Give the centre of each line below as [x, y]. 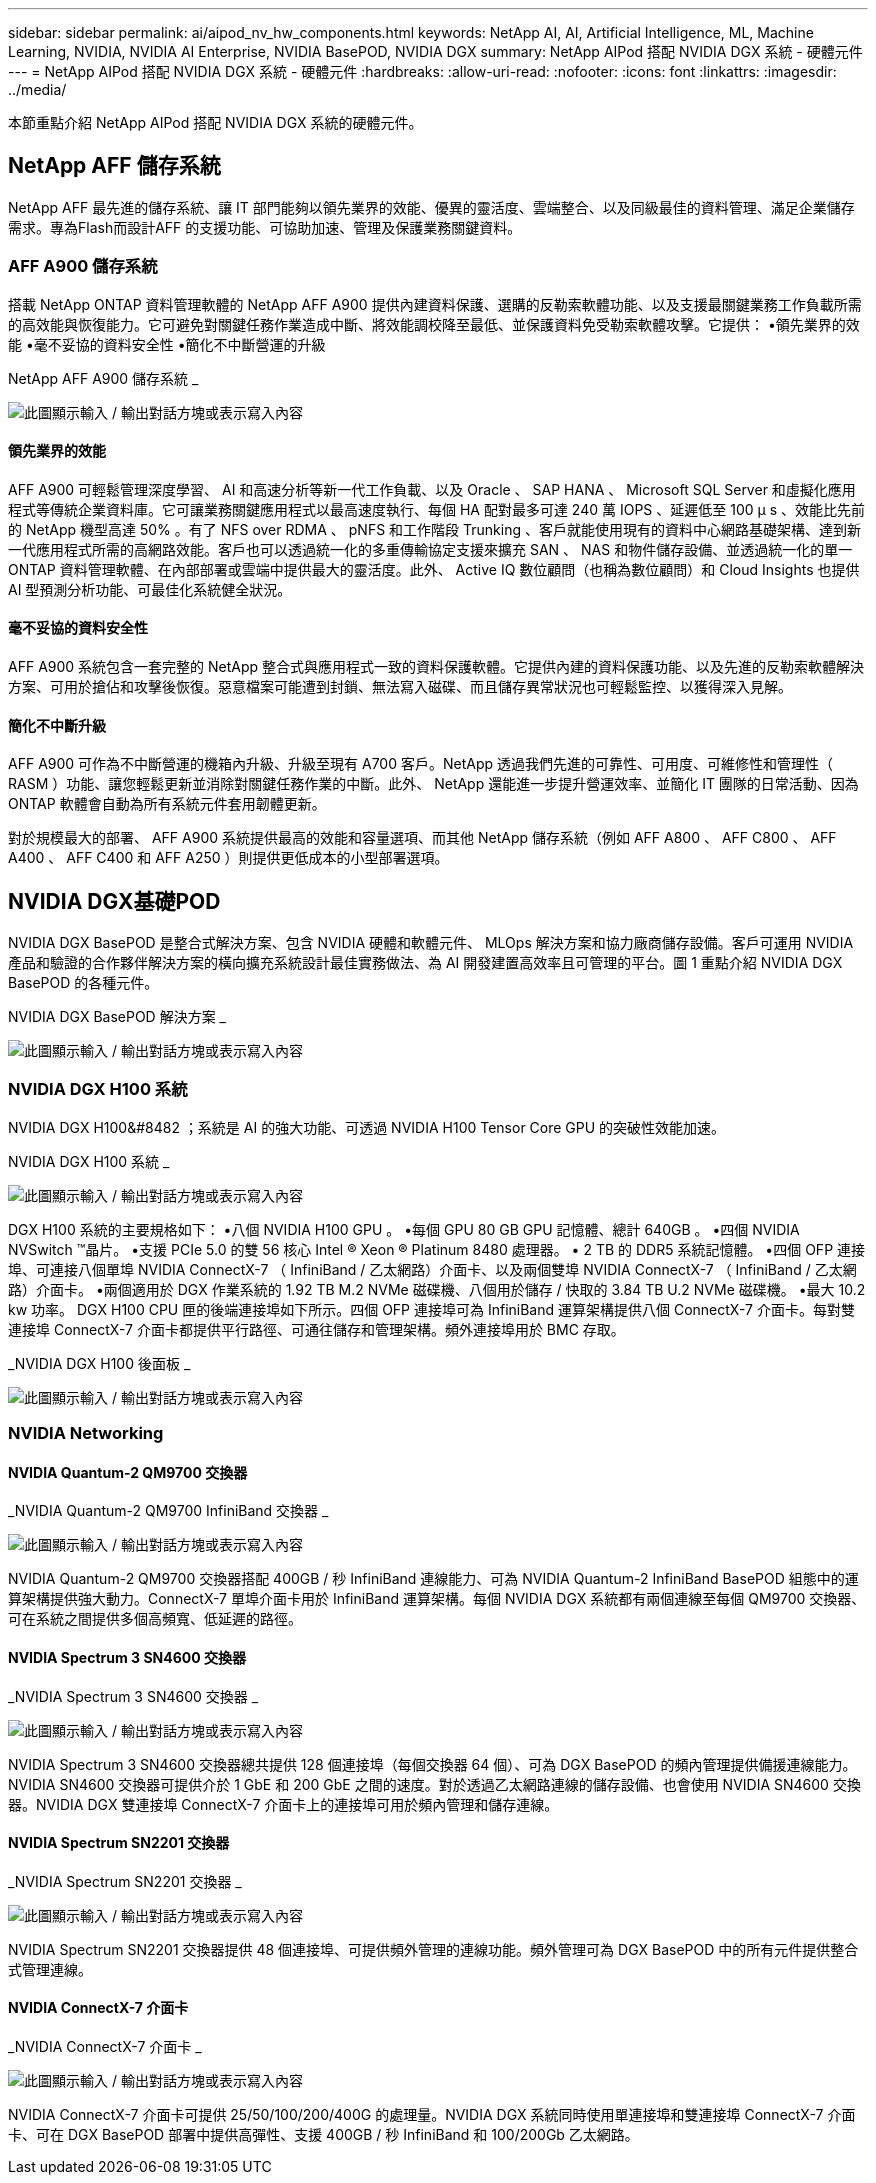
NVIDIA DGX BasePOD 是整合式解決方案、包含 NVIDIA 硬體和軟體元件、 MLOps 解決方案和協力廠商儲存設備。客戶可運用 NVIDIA [431, 943]
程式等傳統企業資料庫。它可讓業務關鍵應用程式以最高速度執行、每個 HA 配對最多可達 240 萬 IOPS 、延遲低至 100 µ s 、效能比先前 [436, 509]
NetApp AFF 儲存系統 [114, 166]
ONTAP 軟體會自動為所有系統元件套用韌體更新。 [167, 804]
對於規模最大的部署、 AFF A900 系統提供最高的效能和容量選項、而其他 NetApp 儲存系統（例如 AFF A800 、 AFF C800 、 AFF [422, 838]
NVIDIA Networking [86, 1433]
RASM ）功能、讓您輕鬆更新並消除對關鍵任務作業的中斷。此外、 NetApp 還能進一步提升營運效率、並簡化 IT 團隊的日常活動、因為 [433, 784]
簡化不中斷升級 [57, 725]
